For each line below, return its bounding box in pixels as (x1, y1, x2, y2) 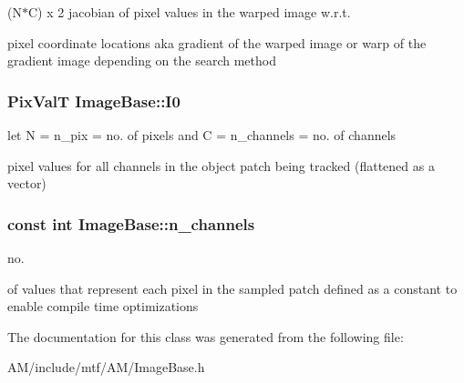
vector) (7, 174, 46, 193)
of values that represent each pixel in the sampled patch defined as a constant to (7, 278, 458, 297)
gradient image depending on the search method (7, 51, 276, 70)
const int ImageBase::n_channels (7, 212, 255, 235)
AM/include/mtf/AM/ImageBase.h (7, 358, 205, 377)
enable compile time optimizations (7, 297, 199, 316)
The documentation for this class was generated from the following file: (7, 327, 404, 346)
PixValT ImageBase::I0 (7, 89, 180, 112)
